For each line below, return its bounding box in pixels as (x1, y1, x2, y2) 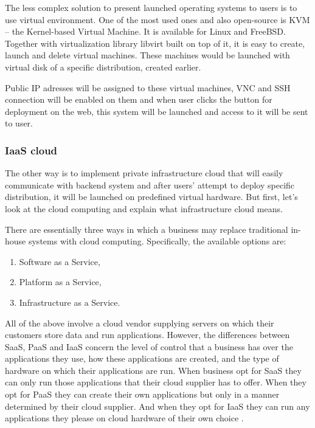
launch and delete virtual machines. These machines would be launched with (5, 49, 290, 61)
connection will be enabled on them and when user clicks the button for (5, 93, 272, 106)
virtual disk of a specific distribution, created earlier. (5, 60, 201, 73)
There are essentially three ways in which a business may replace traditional (5, 223, 288, 235)
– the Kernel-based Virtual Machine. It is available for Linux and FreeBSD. (5, 25, 286, 38)
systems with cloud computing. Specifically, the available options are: (28, 235, 286, 247)
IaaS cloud (5, 142, 58, 157)
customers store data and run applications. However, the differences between (5, 328, 290, 341)
